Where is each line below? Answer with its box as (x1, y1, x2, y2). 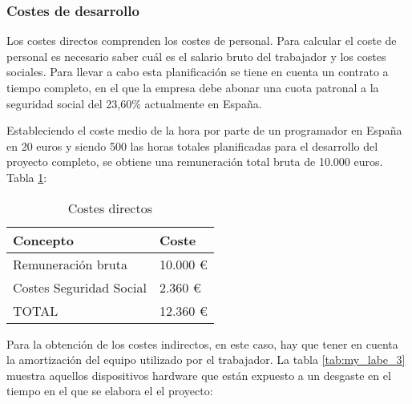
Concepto (13, 230, 74, 249)
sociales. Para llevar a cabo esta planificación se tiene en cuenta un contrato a (6, 63, 389, 80)
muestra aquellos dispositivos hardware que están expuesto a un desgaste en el (6, 366, 391, 383)
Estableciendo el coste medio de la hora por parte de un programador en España (6, 122, 402, 139)
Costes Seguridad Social (13, 277, 147, 297)
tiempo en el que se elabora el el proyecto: (6, 382, 213, 399)
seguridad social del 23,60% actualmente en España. (6, 95, 262, 111)
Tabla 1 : (6, 168, 47, 185)
